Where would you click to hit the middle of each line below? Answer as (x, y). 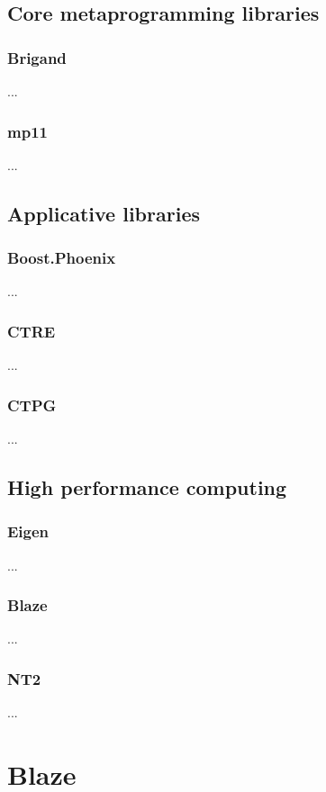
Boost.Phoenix (62, 258)
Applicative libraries (104, 213)
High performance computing (147, 487)
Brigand (37, 57)
